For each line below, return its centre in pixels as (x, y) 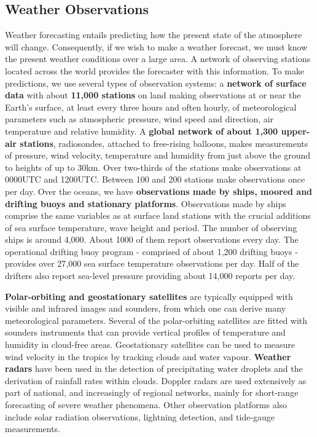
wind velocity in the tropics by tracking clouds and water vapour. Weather (148, 356)
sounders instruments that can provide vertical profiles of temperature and (145, 332)
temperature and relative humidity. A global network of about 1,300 (142, 131)
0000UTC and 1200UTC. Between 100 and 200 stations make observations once (155, 179)
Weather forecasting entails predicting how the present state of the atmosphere (154, 35)
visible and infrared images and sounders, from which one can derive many (146, 308)
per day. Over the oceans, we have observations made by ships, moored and (159, 191)
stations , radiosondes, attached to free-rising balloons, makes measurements (164, 143)
